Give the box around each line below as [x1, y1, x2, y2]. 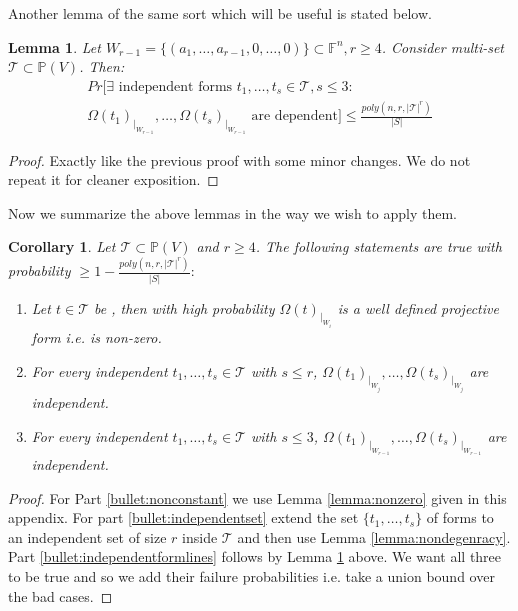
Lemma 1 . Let [8, 36, 101, 57]
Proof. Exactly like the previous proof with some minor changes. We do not [8, 149, 471, 170]
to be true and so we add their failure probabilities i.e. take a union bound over [8, 565, 495, 586]
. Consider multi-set [381, 36, 505, 57]
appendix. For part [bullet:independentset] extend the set [8, 507, 359, 528]
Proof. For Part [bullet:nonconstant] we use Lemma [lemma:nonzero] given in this [8, 487, 507, 508]
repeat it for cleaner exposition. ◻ [8, 169, 219, 190]
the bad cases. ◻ [8, 585, 113, 606]
